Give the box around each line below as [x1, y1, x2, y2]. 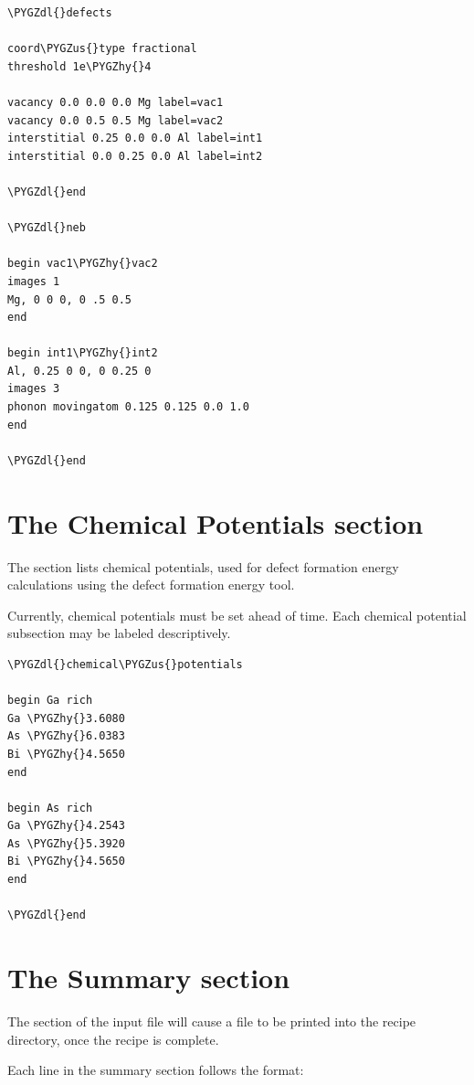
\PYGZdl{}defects [7, 6, 112, 19]
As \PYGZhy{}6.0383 [7, 729, 125, 743]
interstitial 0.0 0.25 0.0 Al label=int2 [7, 149, 263, 163]
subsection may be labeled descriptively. [7, 623, 231, 643]
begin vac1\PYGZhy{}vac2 [7, 257, 158, 271]
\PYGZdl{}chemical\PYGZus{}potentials [7, 657, 243, 671]
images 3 [7, 382, 60, 396]
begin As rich [7, 801, 93, 814]
